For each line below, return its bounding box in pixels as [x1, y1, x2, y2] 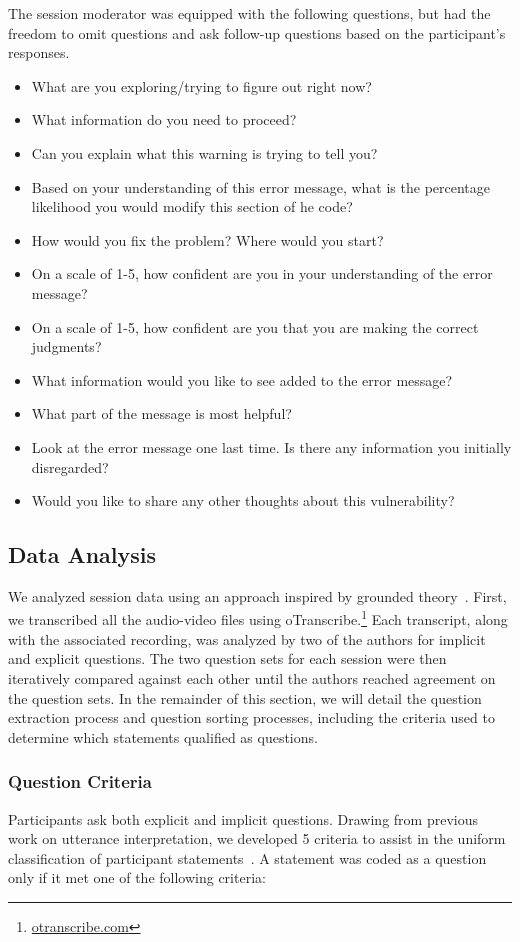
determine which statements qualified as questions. [8, 726, 318, 747]
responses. [8, 42, 70, 63]
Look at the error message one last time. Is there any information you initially [31, 436, 512, 457]
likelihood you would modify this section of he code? [31, 196, 353, 217]
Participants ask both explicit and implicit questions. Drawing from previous [8, 808, 478, 829]
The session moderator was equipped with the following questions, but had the [8, 3, 491, 23]
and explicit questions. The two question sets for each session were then [8, 648, 447, 669]
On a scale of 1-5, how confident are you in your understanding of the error [31, 263, 493, 284]
